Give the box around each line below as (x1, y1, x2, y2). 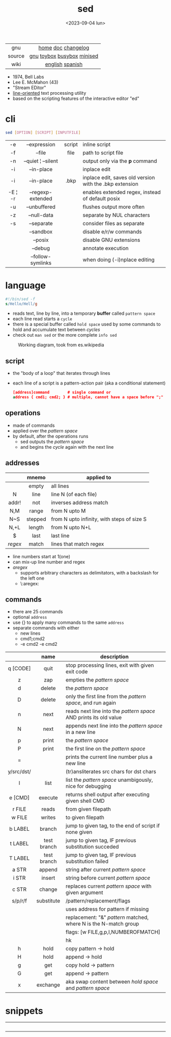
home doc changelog (38, 44, 90, 51)
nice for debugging (65, 783, 111, 790)
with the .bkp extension (82, 180, 138, 187)
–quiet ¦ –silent (23, 157, 59, 165)
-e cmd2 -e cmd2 (20, 641, 58, 647)
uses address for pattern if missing (65, 906, 149, 913)
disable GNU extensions (82, 236, 140, 243)
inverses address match (50, 499, 108, 506)
